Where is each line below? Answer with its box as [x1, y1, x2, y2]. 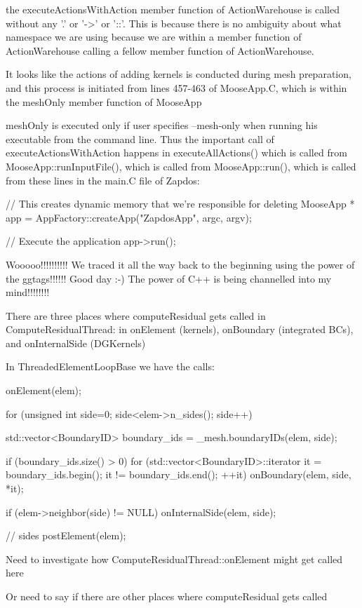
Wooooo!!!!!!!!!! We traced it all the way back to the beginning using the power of [6, 257, 355, 271]
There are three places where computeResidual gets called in [6, 308, 266, 323]
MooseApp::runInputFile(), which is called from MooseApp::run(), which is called [6, 158, 356, 173]
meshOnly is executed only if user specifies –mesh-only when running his [6, 118, 318, 133]
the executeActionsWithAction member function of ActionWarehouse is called [6, 2, 340, 16]
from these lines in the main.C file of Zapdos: [6, 173, 200, 187]
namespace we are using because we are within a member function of [6, 29, 302, 44]
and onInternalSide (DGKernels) [6, 335, 146, 350]
